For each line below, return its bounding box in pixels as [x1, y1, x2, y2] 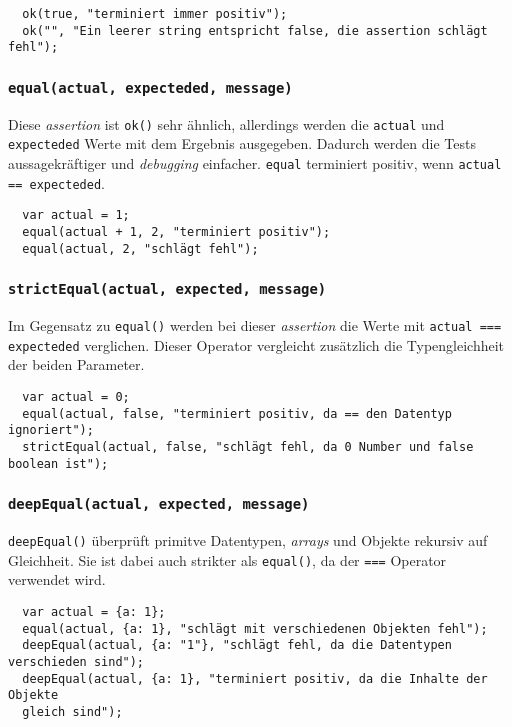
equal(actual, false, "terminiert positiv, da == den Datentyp [22, 406, 452, 421]
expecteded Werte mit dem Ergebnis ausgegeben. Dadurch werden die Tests [8, 133, 476, 154]
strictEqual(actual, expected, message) [8, 281, 327, 298]
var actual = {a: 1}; [22, 605, 166, 619]
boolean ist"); [8, 456, 109, 471]
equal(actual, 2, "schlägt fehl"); [22, 241, 259, 256]
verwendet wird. [8, 569, 106, 590]
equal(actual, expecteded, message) [8, 79, 293, 96]
